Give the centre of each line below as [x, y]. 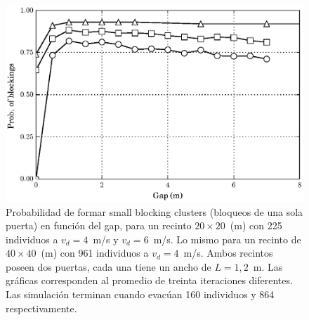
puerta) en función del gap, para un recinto [99, 225]
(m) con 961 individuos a [95, 253]
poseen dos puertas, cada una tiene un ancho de [109, 266]
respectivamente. [41, 308]
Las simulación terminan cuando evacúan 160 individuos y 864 [140, 294]
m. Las [268, 266]
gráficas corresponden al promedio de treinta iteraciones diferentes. [149, 280]
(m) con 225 [256, 225]
